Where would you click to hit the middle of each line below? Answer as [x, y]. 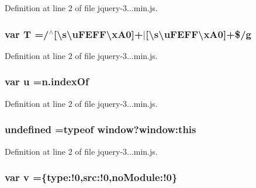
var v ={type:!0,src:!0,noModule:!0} [91, 177]
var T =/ [27, 34]
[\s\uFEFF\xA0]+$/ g [199, 34]
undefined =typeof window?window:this [101, 129]
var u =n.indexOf [47, 81]
